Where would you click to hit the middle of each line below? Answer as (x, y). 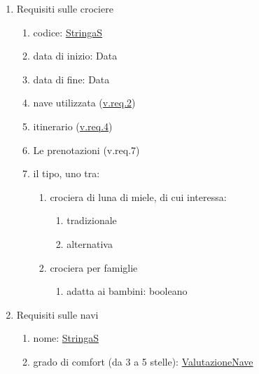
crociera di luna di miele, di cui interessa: (138, 196)
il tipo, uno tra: (66, 173)
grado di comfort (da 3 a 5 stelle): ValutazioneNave (143, 361)
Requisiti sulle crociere (65, 8)
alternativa (90, 243)
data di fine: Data (71, 79)
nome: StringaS (66, 338)
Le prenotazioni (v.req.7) (86, 150)
